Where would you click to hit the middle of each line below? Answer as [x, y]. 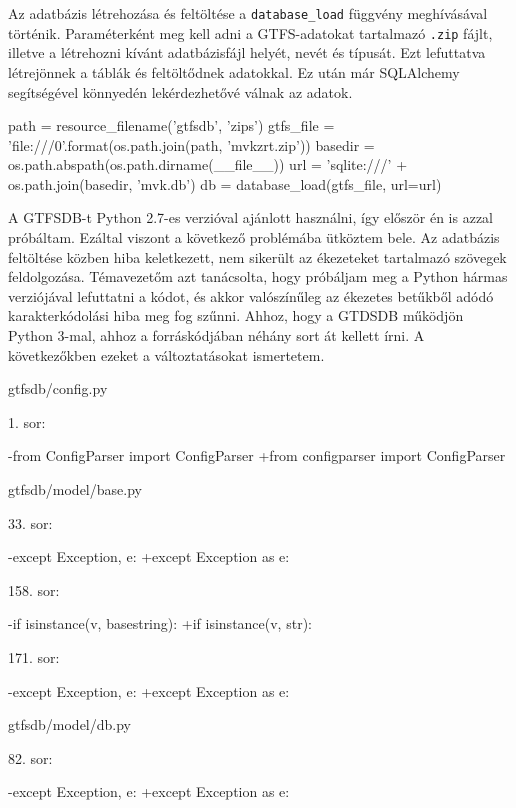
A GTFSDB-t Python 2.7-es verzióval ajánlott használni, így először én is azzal [251, 217]
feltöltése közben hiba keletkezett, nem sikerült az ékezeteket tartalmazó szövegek [257, 256]
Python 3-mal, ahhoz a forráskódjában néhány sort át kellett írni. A [216, 335]
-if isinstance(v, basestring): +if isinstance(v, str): [160, 623]
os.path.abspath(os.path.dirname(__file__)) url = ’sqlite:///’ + [208, 164]
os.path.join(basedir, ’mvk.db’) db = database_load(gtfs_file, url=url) [225, 183]
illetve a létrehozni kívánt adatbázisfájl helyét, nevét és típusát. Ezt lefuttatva [247, 52]
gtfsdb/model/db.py [70, 724]
